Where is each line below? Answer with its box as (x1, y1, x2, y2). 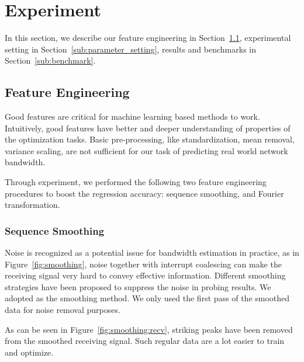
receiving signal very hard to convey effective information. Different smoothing (5, 269, 286, 281)
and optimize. (5, 346, 54, 358)
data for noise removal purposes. (5, 304, 120, 316)
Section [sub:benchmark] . (5, 54, 96, 67)
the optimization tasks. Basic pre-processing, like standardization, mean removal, (5, 133, 295, 145)
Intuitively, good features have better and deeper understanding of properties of (5, 121, 291, 134)
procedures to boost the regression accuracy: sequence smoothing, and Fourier (5, 187, 284, 199)
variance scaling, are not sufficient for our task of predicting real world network (5, 144, 288, 156)
